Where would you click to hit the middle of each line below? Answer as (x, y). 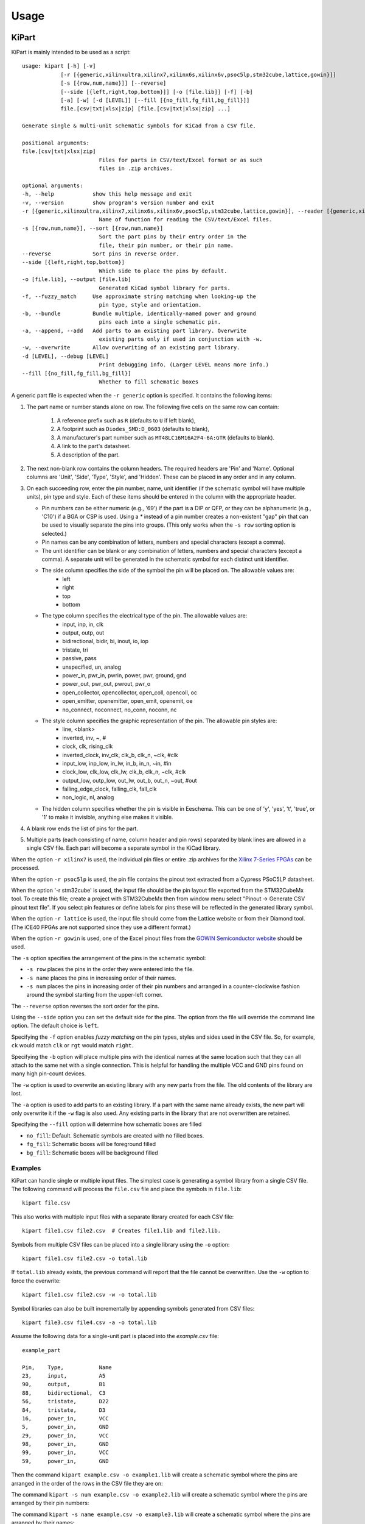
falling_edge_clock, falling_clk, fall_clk (109, 789)
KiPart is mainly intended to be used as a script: (71, 52)
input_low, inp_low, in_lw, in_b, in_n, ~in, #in (117, 763)
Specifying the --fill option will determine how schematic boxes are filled (106, 1124)
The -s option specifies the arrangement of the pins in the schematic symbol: (109, 958)
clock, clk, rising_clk (88, 746)
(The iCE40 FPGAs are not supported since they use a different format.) (101, 927)
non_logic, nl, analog (88, 797)
